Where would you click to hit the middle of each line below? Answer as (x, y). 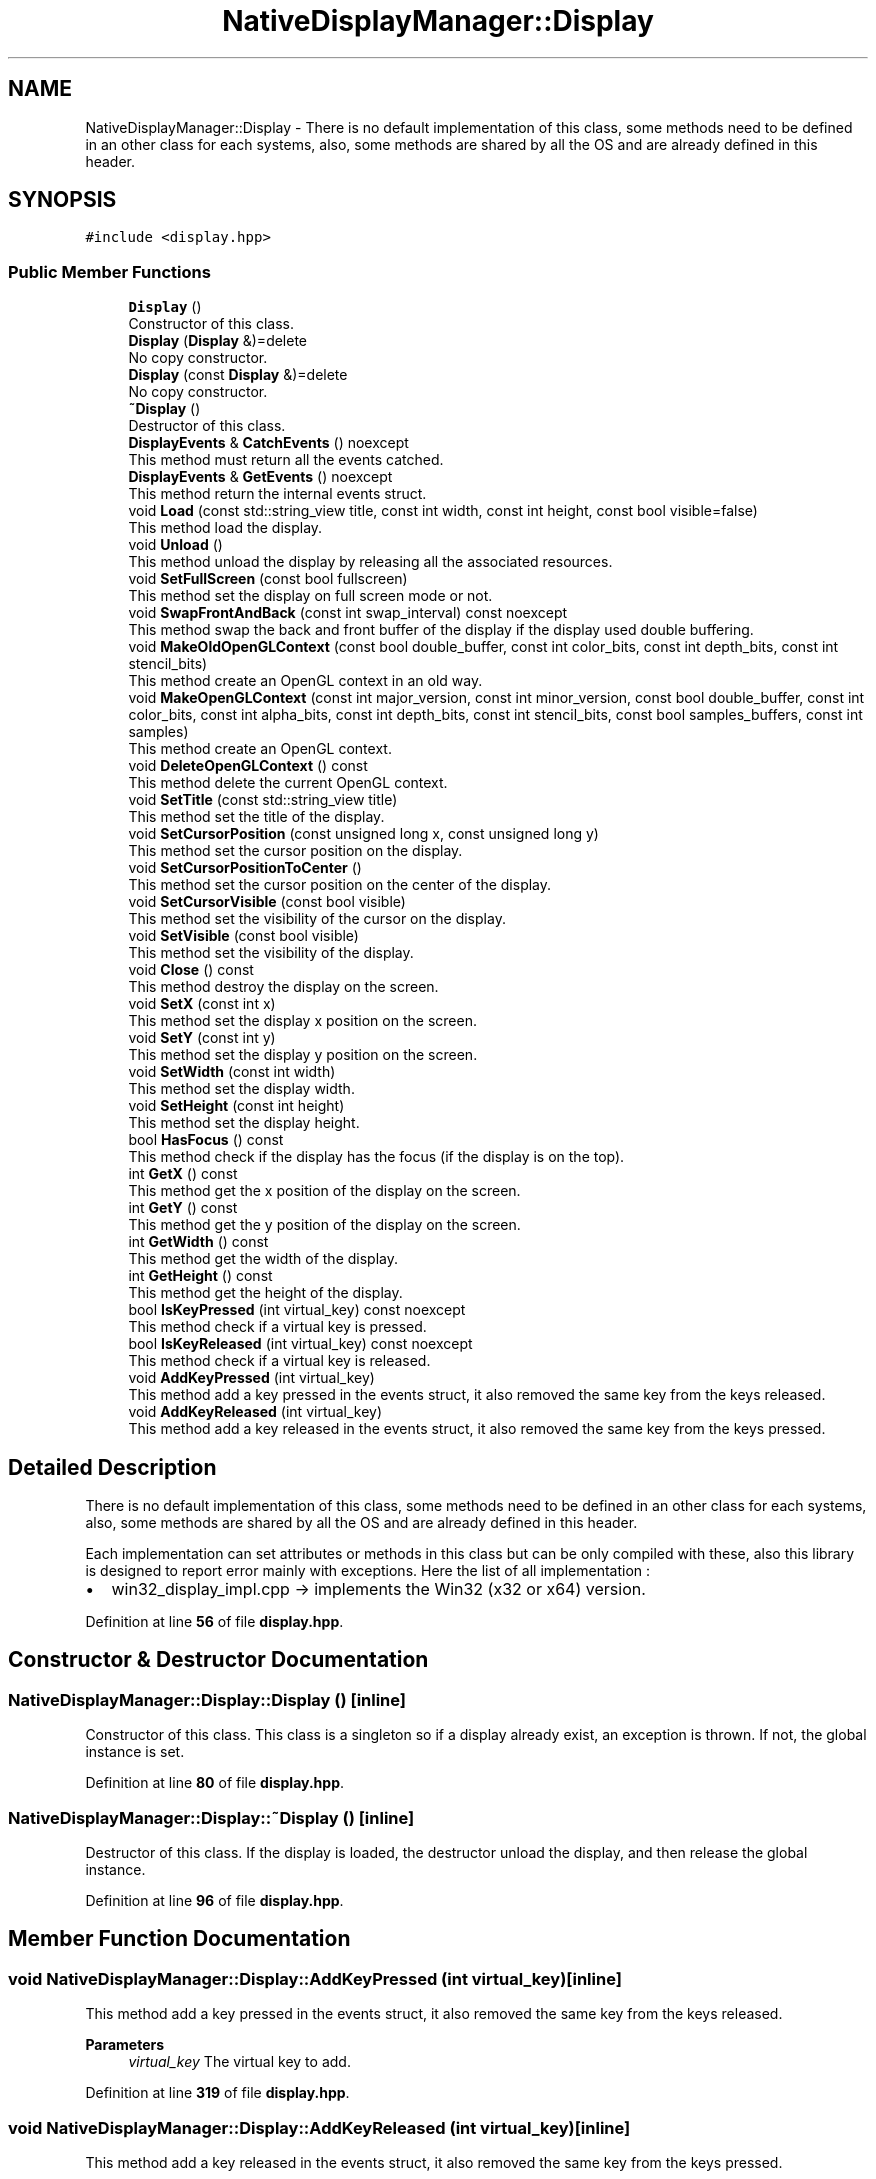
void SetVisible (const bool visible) (243, 936)
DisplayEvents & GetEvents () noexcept (260, 477)
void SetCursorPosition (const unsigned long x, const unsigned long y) (363, 834)
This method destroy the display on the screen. (283, 987)
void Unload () (175, 545)
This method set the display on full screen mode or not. (310, 596)
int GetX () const (183, 1174)
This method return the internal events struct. (277, 494)
